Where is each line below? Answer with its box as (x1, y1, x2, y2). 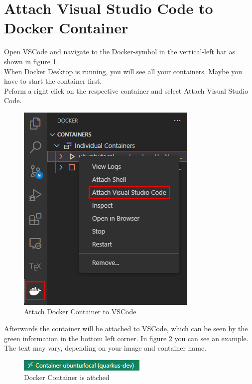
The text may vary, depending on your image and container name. (4, 343, 207, 353)
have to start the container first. (4, 76, 102, 86)
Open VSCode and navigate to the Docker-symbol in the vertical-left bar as (4, 46, 236, 57)
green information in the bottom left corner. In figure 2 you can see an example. (4, 333, 249, 343)
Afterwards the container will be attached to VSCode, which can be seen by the (4, 323, 248, 334)
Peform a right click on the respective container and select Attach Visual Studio (4, 85, 249, 96)
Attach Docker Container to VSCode (24, 306, 136, 317)
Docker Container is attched (24, 372, 110, 383)
